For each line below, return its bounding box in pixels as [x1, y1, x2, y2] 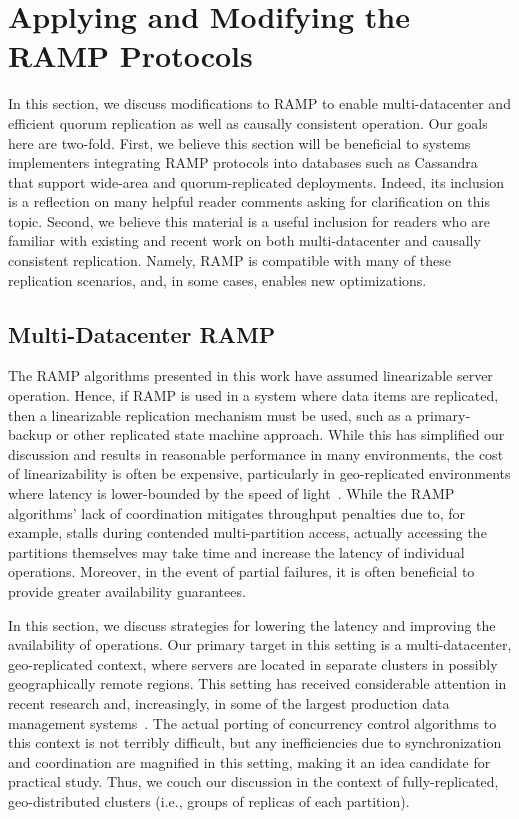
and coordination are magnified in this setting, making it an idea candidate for [8, 751, 491, 772]
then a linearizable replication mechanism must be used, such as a [8, 404, 413, 425]
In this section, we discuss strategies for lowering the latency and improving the [8, 614, 496, 635]
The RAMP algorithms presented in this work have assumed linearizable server [8, 365, 493, 386]
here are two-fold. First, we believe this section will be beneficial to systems [8, 132, 471, 153]
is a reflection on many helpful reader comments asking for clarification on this [8, 191, 490, 212]
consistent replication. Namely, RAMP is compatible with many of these [8, 250, 451, 271]
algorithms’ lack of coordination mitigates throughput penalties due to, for [8, 502, 466, 523]
